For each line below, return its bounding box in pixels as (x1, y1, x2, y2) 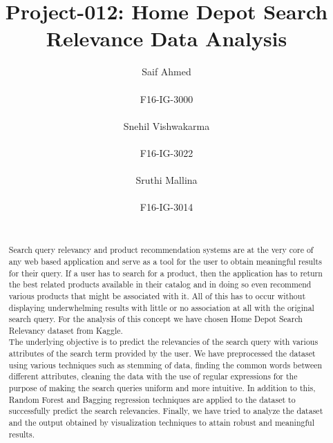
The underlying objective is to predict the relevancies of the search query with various (8, 336, 318, 348)
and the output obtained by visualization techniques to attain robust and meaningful (8, 417, 315, 428)
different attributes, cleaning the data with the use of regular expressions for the (8, 370, 298, 382)
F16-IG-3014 (140, 200, 193, 214)
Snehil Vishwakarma (123, 118, 210, 133)
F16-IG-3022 (140, 145, 193, 160)
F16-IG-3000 (140, 91, 193, 106)
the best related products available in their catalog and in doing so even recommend (8, 279, 312, 290)
